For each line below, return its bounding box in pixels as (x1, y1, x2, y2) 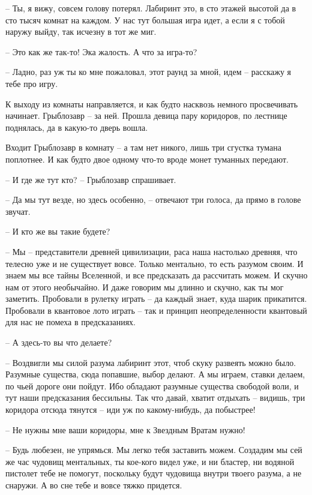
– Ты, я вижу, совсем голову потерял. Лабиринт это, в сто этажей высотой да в (5, 2, 296, 14)
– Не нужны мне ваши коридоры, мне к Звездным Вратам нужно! (5, 423, 245, 436)
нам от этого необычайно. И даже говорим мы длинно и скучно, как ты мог (5, 280, 284, 293)
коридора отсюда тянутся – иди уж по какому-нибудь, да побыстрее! (5, 403, 256, 416)
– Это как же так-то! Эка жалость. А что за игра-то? (5, 45, 197, 58)
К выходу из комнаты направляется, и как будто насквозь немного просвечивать (5, 97, 298, 110)
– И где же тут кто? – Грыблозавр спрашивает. (5, 173, 176, 185)
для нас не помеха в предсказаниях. (5, 316, 136, 328)
